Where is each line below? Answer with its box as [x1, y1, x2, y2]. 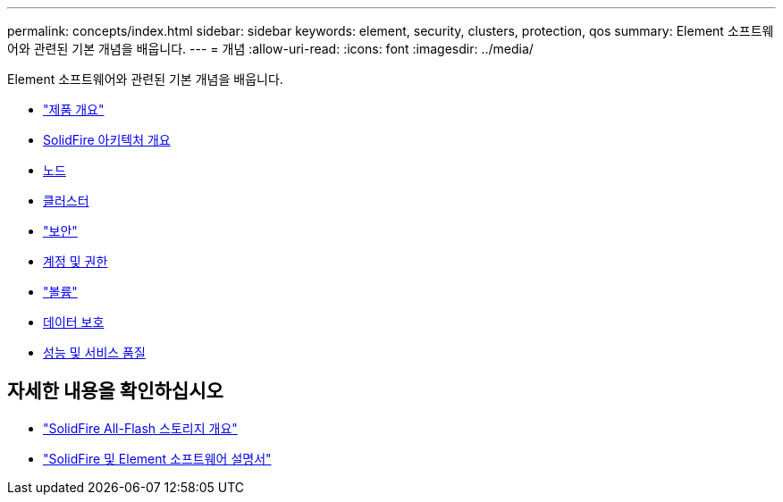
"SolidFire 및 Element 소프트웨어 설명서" [43, 450, 272, 466]
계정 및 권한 [43, 254, 108, 269]
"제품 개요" [43, 102, 105, 117]
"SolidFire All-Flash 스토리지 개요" [43, 420, 238, 436]
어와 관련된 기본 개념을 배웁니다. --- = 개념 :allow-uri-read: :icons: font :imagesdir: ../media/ [7, 41, 534, 56]
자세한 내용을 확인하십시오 [7, 380, 223, 403]
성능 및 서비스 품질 [43, 345, 146, 360]
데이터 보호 [43, 314, 105, 330]
